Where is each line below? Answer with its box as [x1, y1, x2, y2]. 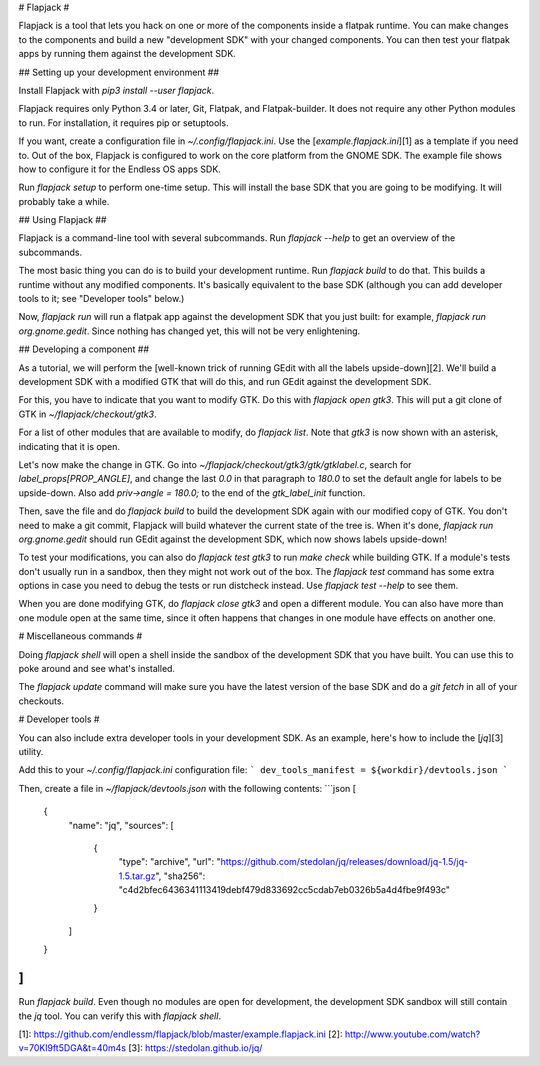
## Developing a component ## [18, 343, 150, 355]
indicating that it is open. [18, 440, 120, 452]
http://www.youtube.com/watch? [344, 1028, 481, 1040]
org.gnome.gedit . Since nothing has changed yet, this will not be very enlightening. [18, 325, 361, 337]
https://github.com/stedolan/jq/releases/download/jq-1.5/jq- [220, 856, 469, 868]
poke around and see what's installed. [18, 663, 175, 675]
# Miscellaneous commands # [18, 630, 143, 642]
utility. [18, 745, 44, 757]
